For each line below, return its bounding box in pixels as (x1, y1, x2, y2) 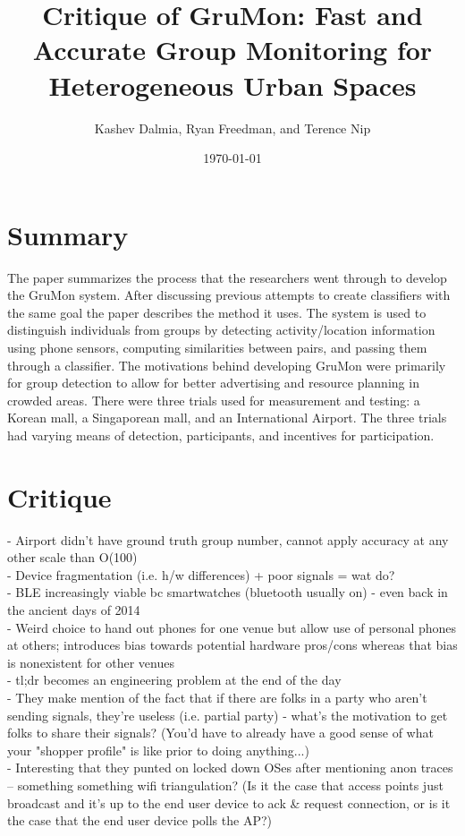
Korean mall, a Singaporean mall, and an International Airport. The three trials (7, 408, 447, 427)
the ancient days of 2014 (7, 601, 140, 619)
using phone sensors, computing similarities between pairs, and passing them (7, 338, 427, 356)
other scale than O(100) (7, 548, 138, 567)
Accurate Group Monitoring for (32, 31, 433, 68)
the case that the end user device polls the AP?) (7, 811, 272, 830)
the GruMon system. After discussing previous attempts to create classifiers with (7, 286, 451, 304)
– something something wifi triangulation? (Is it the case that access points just (7, 776, 444, 794)
